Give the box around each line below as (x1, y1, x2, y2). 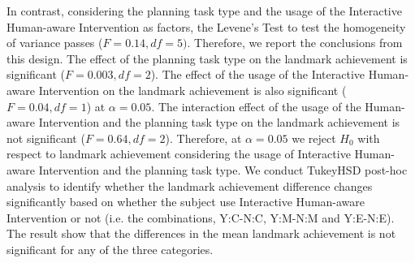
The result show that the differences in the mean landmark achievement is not (6, 225, 396, 242)
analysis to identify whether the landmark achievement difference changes (6, 177, 373, 194)
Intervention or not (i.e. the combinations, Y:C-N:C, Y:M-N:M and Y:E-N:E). (6, 209, 395, 226)
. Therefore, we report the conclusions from (187, 34, 403, 51)
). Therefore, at (165, 129, 242, 146)
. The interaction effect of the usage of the (151, 97, 361, 114)
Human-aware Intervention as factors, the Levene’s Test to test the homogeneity (6, 18, 406, 35)
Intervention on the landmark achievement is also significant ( (38, 81, 347, 98)
